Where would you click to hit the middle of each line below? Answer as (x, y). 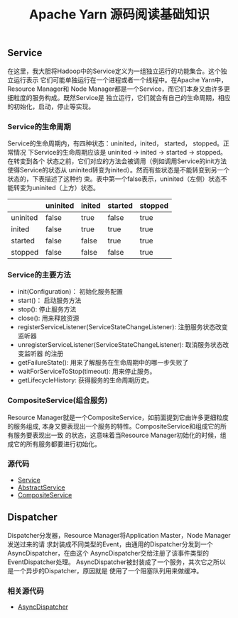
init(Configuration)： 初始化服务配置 (70, 292)
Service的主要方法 (39, 275)
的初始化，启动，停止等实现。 (51, 106)
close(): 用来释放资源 (48, 318)
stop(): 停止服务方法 (47, 309)
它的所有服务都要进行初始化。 (57, 443)
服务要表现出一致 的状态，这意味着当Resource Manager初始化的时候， (117, 435)
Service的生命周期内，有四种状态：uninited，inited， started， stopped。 (115, 143)
